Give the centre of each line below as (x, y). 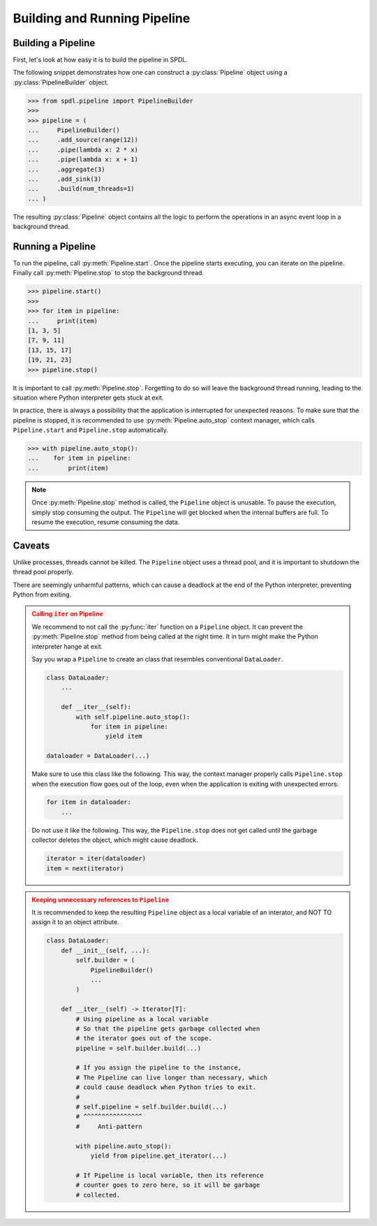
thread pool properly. (43, 572)
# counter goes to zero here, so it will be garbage (168, 1185)
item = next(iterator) (85, 868)
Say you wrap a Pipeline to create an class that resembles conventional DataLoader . (157, 659)
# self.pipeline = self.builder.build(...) (151, 1107)
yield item (124, 736)
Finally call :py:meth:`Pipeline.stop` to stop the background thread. (108, 273)
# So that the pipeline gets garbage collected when (168, 1028)
